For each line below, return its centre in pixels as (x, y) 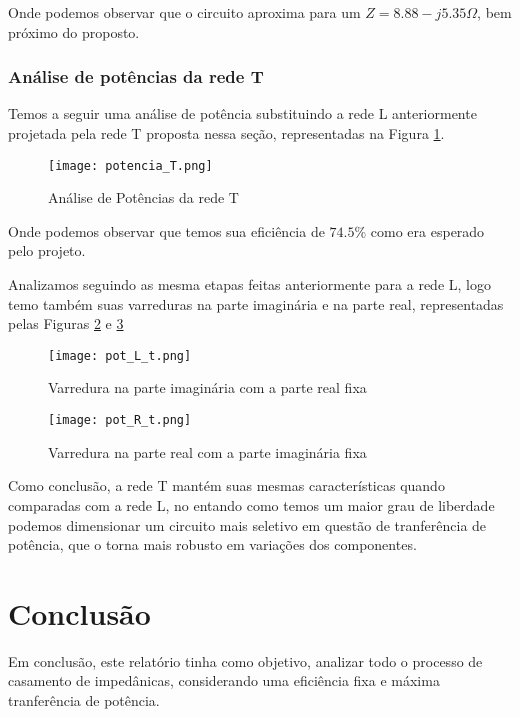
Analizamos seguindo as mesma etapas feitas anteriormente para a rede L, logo (249, 284)
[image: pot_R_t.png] (120, 420)
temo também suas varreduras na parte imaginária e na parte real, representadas (256, 303)
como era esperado (427, 230)
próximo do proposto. (74, 31)
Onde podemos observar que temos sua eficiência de (166, 230)
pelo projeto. (47, 250)
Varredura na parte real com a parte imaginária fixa (207, 451)
